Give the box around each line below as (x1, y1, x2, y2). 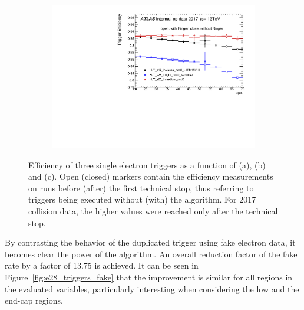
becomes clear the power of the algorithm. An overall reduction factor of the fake (5, 247, 298, 260)
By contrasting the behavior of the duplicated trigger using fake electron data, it (5, 236, 296, 249)
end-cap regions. (5, 294, 63, 306)
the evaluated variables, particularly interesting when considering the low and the (5, 282, 299, 295)
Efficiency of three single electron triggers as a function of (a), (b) (28, 158, 266, 171)
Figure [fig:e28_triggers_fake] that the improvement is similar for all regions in (5, 271, 293, 283)
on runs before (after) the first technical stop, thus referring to (28, 181, 254, 194)
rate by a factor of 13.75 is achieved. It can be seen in (5, 259, 199, 272)
